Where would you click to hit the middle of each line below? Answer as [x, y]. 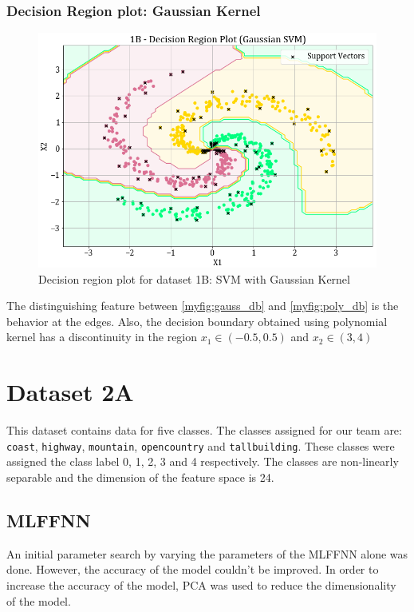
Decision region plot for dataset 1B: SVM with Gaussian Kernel [194, 278]
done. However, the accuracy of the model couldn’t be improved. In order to [193, 569]
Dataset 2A [70, 392]
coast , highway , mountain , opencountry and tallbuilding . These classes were [201, 445]
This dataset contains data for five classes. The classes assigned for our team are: [204, 430]
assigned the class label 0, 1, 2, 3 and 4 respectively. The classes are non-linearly [203, 461]
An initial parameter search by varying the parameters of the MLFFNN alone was [207, 553]
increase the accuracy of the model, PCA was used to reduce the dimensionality [201, 584]
